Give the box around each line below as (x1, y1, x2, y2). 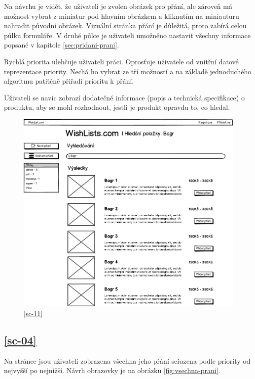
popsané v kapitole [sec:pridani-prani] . (4, 40, 119, 50)
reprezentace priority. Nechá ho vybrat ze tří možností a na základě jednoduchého (4, 66, 252, 76)
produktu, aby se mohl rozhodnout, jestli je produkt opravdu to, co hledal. (4, 102, 230, 112)
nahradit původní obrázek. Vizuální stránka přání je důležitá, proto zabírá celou (4, 20, 247, 31)
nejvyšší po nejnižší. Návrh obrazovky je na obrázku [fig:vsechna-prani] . (4, 365, 220, 376)
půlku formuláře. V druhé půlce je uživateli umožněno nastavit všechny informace (4, 30, 251, 40)
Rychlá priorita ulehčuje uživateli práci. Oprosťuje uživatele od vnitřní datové (4, 56, 239, 66)
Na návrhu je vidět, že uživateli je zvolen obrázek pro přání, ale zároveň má (4, 1, 232, 11)
